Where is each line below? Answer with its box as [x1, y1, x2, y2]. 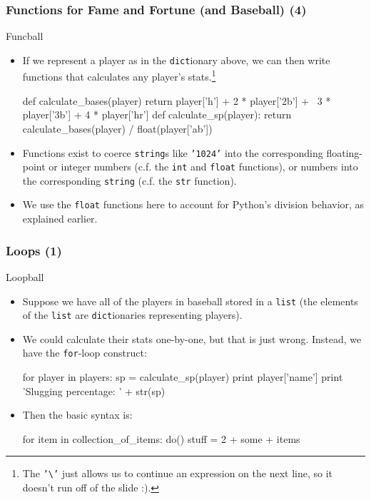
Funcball [6, 29, 44, 44]
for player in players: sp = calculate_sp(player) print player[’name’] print [22, 369, 343, 384]
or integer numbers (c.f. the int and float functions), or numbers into [49, 159, 358, 174]
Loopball [6, 269, 44, 284]
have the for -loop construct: [22, 345, 147, 360]
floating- [326, 145, 362, 160]
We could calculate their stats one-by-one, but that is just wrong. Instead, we [22, 331, 362, 346]
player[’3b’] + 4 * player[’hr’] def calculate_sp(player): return [22, 107, 292, 122]
